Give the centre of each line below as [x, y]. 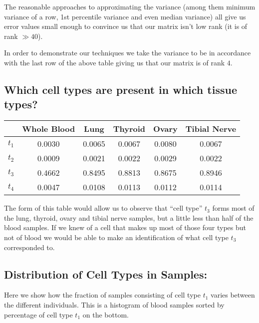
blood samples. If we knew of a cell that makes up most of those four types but [125, 227]
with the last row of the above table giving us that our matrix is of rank [115, 62]
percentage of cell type [38, 314]
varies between [233, 295]
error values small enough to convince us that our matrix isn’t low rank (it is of [126, 26]
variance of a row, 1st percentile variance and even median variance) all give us [125, 16]
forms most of [233, 208]
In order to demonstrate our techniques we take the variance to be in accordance [128, 53]
